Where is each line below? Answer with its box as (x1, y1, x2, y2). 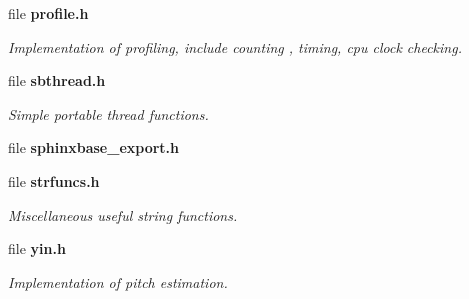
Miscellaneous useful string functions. (8, 204, 238, 225)
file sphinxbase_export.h (8, 137, 180, 158)
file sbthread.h (8, 70, 106, 91)
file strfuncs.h (8, 170, 100, 191)
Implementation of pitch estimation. (8, 271, 228, 292)
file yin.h (8, 238, 66, 259)
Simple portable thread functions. (8, 103, 209, 124)
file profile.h (8, 3, 89, 23)
